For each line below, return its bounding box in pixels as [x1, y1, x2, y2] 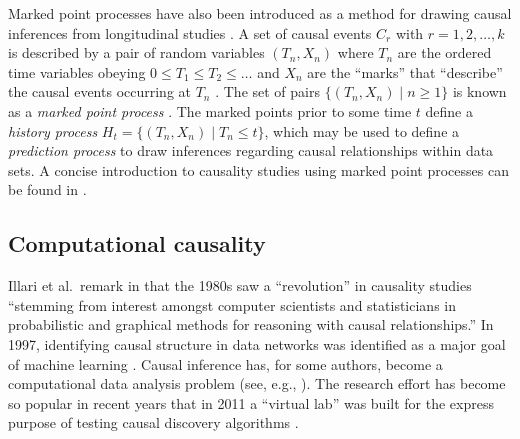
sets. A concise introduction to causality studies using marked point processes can [8, 159, 509, 180]
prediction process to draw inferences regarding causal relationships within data [8, 140, 494, 161]
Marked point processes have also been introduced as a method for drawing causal [8, 3, 512, 23]
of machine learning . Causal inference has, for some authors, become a [8, 353, 443, 374]
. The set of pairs [215, 81, 320, 102]
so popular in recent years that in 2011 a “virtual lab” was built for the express [8, 392, 494, 413]
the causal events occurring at [8, 81, 191, 102]
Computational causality [8, 228, 266, 259]
